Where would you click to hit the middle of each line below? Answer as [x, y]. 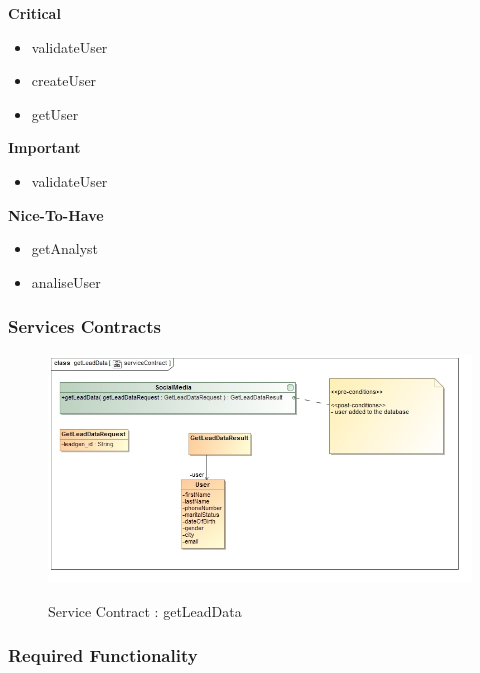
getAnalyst [64, 248]
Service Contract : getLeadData [145, 610]
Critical [34, 13]
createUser [64, 80]
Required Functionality [103, 655]
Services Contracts [84, 326]
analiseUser [66, 281]
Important [44, 147]
